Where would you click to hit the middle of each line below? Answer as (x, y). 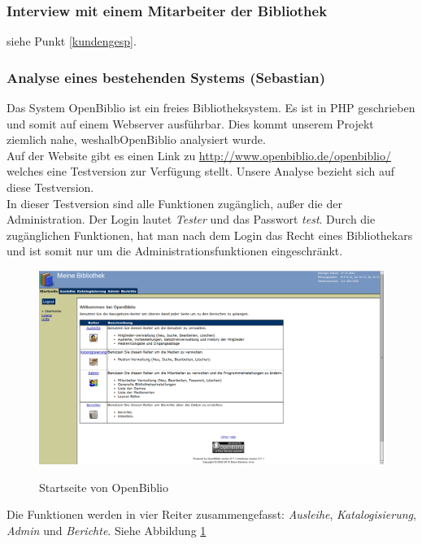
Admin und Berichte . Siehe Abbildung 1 (107, 530)
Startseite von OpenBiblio (104, 487)
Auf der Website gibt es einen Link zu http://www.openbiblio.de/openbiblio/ (199, 155)
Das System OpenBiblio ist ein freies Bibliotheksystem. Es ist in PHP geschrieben (211, 108)
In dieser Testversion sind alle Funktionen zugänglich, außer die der (174, 203)
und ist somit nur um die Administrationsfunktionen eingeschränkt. (175, 251)
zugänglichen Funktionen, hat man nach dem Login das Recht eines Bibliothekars (210, 235)
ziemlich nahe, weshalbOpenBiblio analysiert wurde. (136, 139)
